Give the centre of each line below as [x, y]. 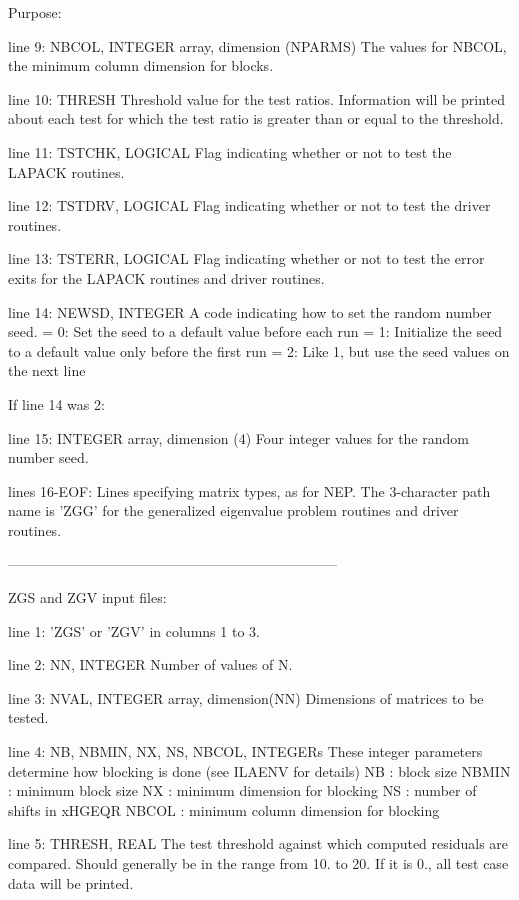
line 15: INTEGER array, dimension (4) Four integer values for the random [238, 437]
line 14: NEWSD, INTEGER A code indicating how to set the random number [250, 311]
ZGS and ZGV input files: [87, 597]
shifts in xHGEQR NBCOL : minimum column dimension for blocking [224, 809]
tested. [28, 717]
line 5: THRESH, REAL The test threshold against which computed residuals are [258, 843]
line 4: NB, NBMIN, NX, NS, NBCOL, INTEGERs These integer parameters [245, 751]
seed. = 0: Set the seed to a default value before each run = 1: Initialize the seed [255, 331]
